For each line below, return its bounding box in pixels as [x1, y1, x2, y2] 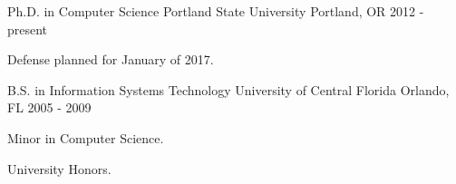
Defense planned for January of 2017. [7, 50, 214, 69]
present [7, 19, 48, 38]
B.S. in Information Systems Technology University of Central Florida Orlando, [7, 80, 450, 99]
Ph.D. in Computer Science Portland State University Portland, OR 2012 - [7, 2, 424, 20]
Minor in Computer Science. [7, 128, 164, 147]
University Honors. [7, 159, 112, 178]
